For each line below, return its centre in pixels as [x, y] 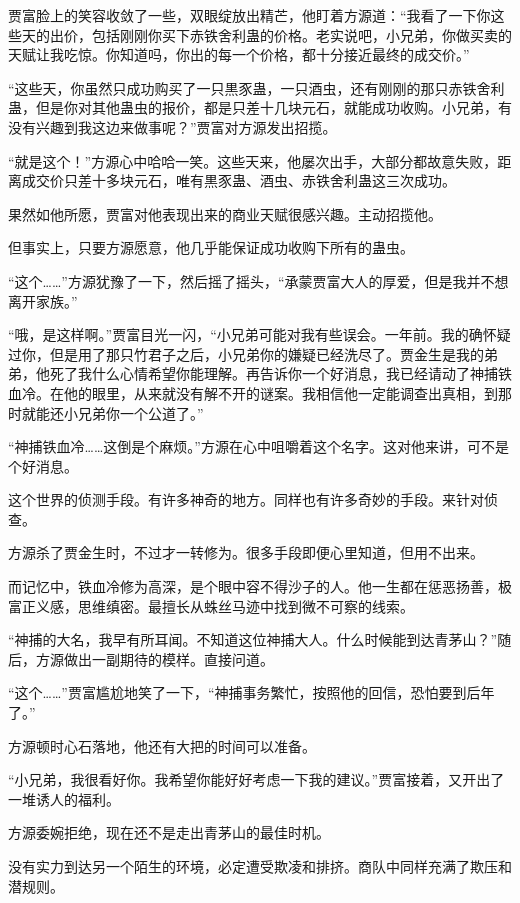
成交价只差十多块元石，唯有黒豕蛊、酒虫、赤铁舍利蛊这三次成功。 [238, 180]
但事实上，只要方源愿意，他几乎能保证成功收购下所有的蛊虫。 [211, 247]
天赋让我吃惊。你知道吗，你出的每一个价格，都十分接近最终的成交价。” [239, 54]
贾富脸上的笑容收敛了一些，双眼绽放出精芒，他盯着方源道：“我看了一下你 [249, 15]
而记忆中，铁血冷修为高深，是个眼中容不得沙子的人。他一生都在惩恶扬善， [253, 586]
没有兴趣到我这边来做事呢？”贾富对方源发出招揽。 [172, 126]
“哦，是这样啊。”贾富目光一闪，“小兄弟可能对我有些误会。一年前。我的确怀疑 [259, 334]
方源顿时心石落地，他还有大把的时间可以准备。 [162, 745]
